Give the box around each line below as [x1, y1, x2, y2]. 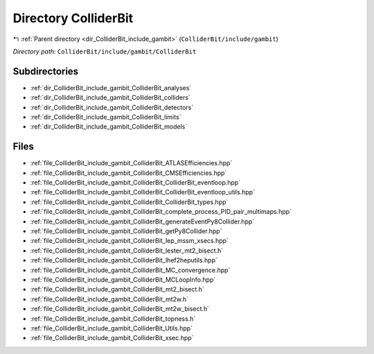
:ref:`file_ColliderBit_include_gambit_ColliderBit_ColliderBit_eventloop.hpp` [30, 178, 241, 187]
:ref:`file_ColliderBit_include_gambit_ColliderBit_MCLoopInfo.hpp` [30, 276, 216, 284]
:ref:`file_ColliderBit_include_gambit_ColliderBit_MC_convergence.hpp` [30, 266, 231, 274]
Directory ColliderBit [12, 10, 134, 26]
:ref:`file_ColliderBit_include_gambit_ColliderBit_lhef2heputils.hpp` [30, 256, 218, 264]
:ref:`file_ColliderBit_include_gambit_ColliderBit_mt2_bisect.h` [30, 285, 204, 294]
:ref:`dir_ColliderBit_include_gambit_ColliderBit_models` [30, 122, 188, 131]
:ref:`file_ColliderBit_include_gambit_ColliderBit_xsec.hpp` [30, 334, 194, 342]
